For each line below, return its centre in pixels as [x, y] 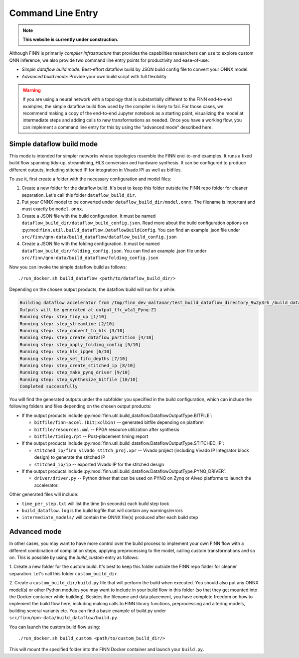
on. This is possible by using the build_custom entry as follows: [74, 557]
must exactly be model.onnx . [52, 209]
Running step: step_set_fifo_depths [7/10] [74, 358]
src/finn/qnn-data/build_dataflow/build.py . [64, 618]
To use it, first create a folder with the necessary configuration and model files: [90, 179]
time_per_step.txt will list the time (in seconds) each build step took [95, 504]
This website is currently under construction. [71, 39]
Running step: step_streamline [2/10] [67, 324]
